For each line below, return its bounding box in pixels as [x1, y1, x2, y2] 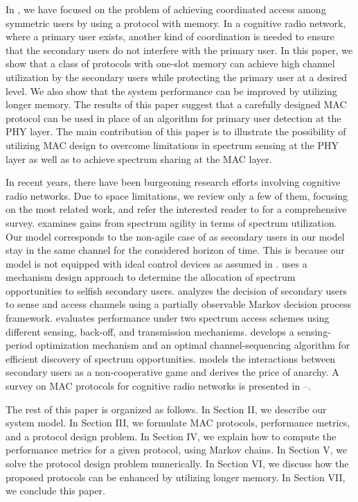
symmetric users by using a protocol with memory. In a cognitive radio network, [6, 15, 346, 30]
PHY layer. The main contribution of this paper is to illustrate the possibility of [6, 124, 346, 139]
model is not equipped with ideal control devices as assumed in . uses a [6, 256, 307, 270]
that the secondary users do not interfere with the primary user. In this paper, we [6, 42, 353, 57]
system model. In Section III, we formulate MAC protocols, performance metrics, [6, 415, 350, 430]
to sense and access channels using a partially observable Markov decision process [6, 297, 352, 311]
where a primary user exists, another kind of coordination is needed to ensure [6, 29, 334, 44]
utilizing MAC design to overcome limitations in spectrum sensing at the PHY [6, 137, 339, 152]
